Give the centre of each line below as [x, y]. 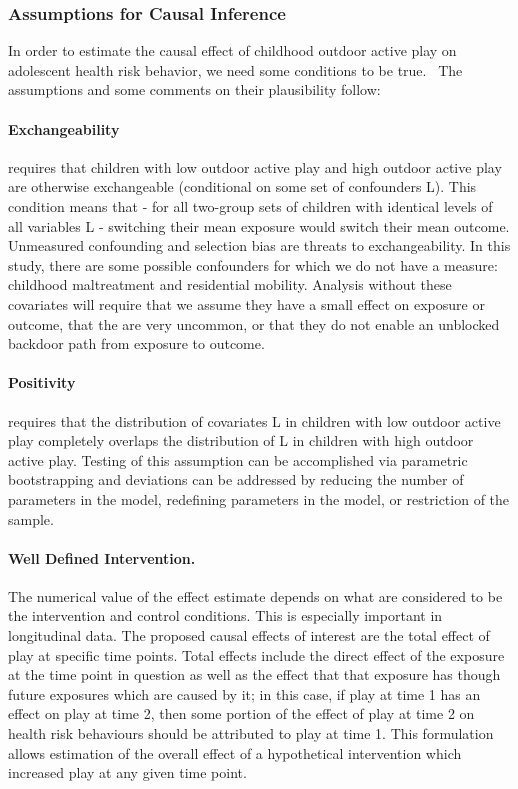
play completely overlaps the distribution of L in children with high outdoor [241, 440]
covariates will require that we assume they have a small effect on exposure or [246, 303]
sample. [31, 518]
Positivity [42, 382]
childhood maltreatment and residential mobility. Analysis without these [230, 284]
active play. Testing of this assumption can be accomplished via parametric [238, 459]
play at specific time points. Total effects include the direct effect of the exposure [256, 654]
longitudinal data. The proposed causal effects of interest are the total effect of [249, 635]
